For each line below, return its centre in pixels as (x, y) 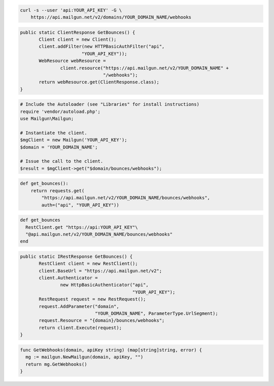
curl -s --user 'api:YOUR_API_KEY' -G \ (71, 10)
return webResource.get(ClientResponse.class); (99, 82)
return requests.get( (58, 190)
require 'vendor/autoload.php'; (60, 111)
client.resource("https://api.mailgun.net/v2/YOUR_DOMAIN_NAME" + (145, 68)
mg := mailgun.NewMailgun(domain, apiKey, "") (84, 357)
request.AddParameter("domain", (79, 306)
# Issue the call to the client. (62, 161)
